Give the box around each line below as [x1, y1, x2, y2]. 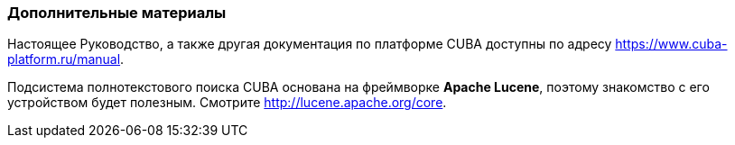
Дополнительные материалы [7, 4, 227, 22]
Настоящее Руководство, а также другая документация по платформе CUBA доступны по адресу [7, 36, 612, 52]
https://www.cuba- [615, 36, 728, 52]
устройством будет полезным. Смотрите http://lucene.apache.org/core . [7, 95, 447, 111]
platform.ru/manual [7, 51, 121, 68]
